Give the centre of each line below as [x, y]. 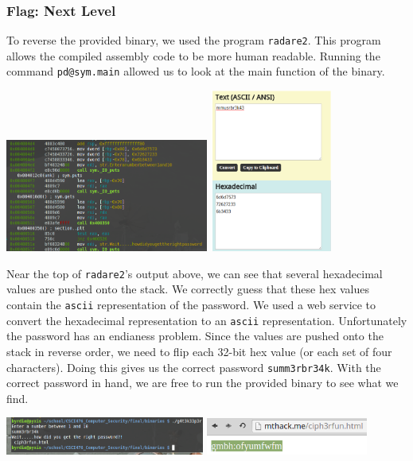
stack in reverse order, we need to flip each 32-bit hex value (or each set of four [199, 351]
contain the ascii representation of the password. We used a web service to [191, 304]
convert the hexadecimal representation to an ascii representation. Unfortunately [207, 320]
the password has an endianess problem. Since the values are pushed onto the [195, 336]
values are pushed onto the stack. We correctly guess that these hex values [188, 289]
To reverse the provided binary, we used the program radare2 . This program [194, 40]
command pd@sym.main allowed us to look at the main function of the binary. [196, 71]
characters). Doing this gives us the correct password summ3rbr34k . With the [194, 367]
